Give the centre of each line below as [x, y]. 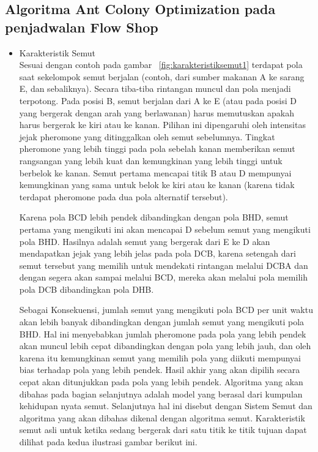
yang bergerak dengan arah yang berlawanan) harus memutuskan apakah [157, 112]
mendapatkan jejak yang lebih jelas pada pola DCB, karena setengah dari [157, 253]
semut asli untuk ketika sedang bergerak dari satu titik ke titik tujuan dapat [163, 430]
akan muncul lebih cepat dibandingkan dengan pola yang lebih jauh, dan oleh [165, 346]
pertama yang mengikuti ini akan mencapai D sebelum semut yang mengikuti [165, 229]
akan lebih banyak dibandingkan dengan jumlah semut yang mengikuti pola [162, 322]
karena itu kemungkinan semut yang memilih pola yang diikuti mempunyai [160, 357]
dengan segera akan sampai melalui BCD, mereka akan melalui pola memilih [163, 277]
